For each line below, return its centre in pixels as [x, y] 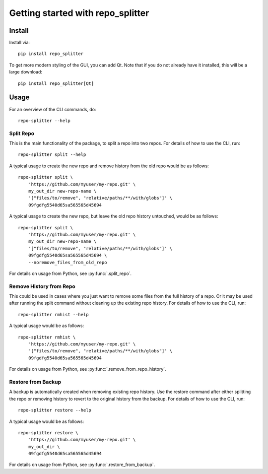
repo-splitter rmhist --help [53, 314]
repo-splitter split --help [52, 155]
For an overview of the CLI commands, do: [53, 109]
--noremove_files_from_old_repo [67, 262]
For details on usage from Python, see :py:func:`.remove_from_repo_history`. [88, 369]
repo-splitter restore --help [55, 410]
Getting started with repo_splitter [79, 13]
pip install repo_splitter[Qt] [56, 83]
